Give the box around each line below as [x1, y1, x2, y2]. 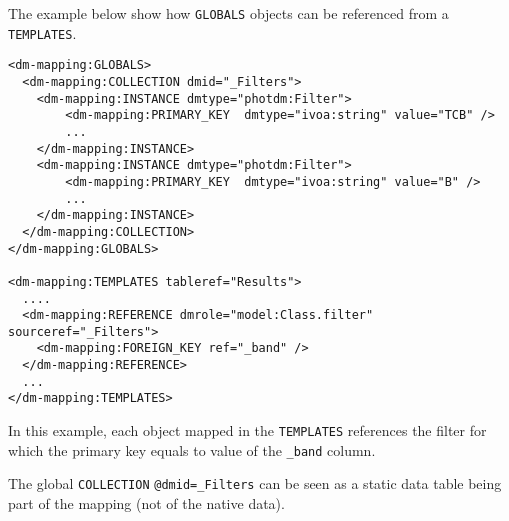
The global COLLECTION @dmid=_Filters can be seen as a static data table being [8, 473, 502, 494]
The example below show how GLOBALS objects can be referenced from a [8, 3, 449, 23]
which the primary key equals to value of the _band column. [8, 439, 376, 460]
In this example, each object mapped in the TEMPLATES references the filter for [8, 420, 487, 441]
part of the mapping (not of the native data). [8, 493, 285, 514]
